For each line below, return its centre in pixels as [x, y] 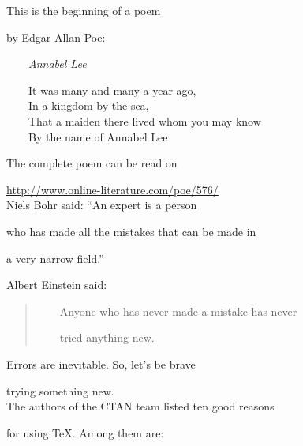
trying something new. [60, 390]
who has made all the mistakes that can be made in [131, 231]
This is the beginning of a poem [84, 10]
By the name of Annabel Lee [98, 136]
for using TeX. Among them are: [85, 432]
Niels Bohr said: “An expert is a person [102, 205]
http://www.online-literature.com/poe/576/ [112, 189]
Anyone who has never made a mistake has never [178, 311]
